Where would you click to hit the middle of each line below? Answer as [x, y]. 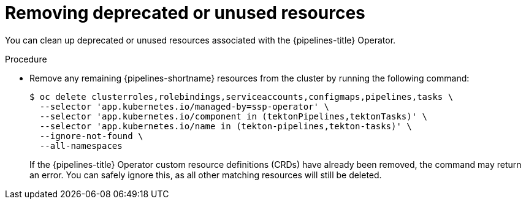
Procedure [26, 59]
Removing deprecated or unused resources [185, 13]
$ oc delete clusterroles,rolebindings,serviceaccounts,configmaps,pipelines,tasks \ [242, 96]
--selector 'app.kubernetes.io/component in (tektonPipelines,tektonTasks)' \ [234, 116]
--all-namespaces [81, 145]
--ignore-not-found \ [91, 136]
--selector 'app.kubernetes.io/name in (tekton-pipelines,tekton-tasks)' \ [226, 126]
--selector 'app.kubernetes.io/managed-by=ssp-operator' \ [184, 106]
